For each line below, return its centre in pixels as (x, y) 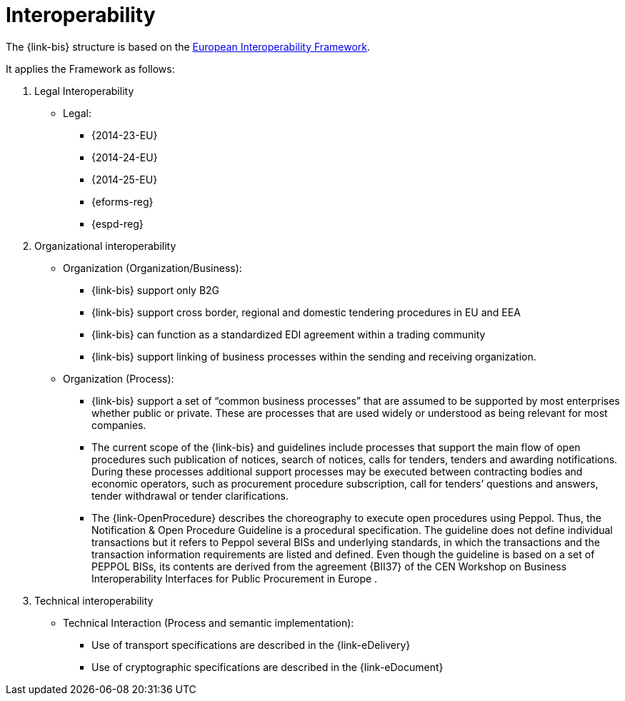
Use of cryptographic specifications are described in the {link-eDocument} (267, 667)
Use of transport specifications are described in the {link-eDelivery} (251, 645)
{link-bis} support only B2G (156, 290)
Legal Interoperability (84, 91)
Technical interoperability (94, 600)
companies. (119, 425)
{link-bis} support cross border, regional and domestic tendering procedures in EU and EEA (306, 312)
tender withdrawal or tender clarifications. (190, 495)
